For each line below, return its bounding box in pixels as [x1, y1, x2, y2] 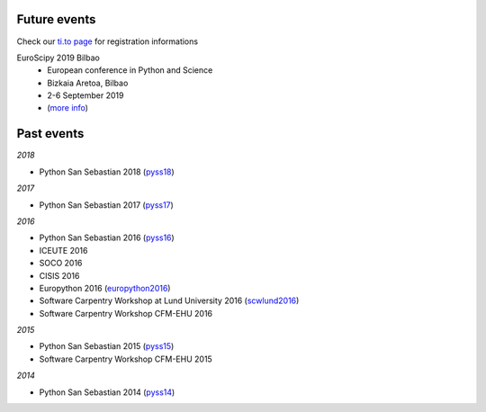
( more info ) [47, 103, 89, 113]
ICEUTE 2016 [39, 245, 88, 255]
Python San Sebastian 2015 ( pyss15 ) [39, 341, 175, 352]
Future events [16, 12, 96, 27]
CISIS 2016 [39, 270, 80, 281]
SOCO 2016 [39, 257, 83, 269]
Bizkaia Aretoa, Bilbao [47, 77, 129, 88]
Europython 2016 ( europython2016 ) [39, 282, 171, 293]
